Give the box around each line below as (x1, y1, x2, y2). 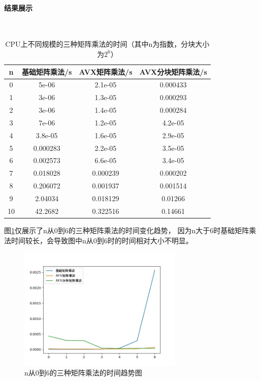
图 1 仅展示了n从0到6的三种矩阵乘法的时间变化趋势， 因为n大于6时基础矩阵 (4, 225, 249, 235)
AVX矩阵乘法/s (79, 66, 133, 77)
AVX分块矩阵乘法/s (139, 66, 207, 77)
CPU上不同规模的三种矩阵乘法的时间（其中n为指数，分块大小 (5, 39, 210, 49)
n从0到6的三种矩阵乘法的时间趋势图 (24, 367, 142, 378)
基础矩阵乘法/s (22, 66, 72, 77)
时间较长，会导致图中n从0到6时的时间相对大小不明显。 (11, 235, 193, 245)
